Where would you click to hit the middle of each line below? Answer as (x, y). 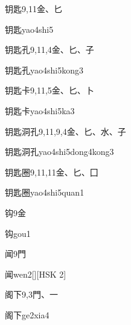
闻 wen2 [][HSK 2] (36, 274)
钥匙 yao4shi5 (29, 29)
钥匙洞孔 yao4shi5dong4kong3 (59, 152)
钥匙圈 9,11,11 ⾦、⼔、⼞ (52, 172)
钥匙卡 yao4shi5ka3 (40, 110)
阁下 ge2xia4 (27, 314)
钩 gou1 (18, 233)
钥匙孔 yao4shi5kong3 (44, 70)
